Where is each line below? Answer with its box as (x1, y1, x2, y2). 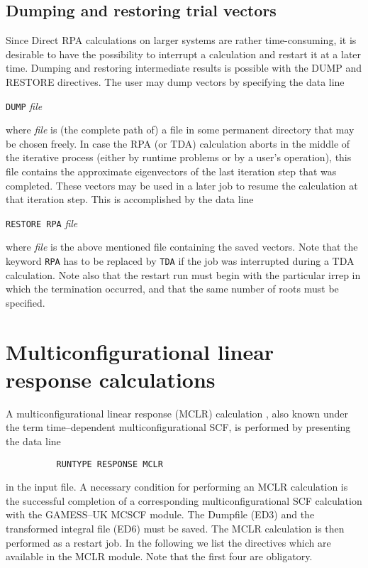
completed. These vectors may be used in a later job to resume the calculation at (6, 177, 358, 192)
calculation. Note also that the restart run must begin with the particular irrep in (6, 267, 361, 282)
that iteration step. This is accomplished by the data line (6, 192, 254, 207)
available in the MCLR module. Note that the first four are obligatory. (6, 549, 313, 564)
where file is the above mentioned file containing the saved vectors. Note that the (6, 239, 358, 254)
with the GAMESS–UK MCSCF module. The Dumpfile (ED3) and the (6, 507, 315, 522)
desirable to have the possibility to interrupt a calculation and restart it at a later (6, 46, 362, 61)
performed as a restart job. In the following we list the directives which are (6, 535, 331, 550)
